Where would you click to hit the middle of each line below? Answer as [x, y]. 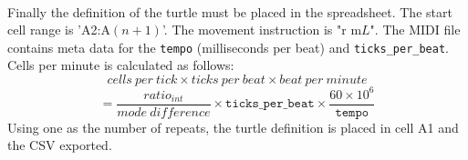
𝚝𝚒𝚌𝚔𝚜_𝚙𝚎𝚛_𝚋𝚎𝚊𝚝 [270, 104]
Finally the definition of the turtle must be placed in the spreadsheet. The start [230, 11]
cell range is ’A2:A [59, 30]
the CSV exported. [60, 145]
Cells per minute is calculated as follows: [121, 65]
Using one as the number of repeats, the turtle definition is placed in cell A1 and [233, 127]
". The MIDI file [415, 30]
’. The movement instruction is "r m [262, 30]
